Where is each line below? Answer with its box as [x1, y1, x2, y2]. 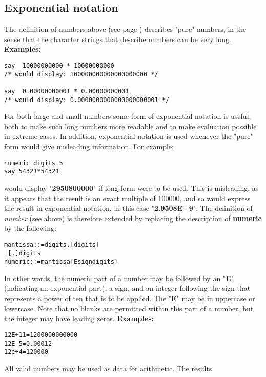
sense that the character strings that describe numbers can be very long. [4, 33, 231, 44]
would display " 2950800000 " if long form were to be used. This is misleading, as [4, 182, 259, 193]
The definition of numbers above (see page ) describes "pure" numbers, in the [4, 24, 247, 34]
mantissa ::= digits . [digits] [4, 241, 100, 248]
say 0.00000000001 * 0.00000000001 [4, 87, 129, 95]
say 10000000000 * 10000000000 [4, 62, 114, 69]
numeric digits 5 [4, 159, 63, 167]
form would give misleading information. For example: [4, 141, 174, 152]
